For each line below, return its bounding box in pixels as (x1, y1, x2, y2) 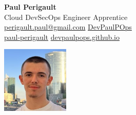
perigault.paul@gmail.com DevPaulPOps (4, 21, 132, 32)
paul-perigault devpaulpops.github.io (4, 31, 120, 42)
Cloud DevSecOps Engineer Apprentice (4, 11, 128, 22)
